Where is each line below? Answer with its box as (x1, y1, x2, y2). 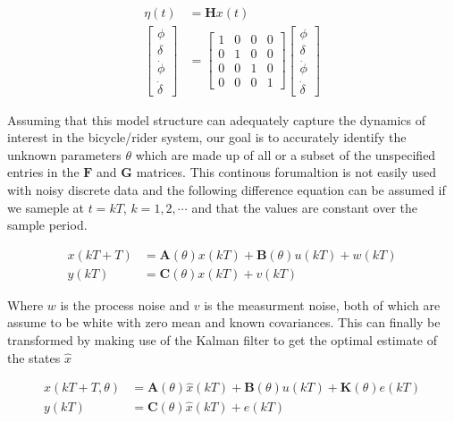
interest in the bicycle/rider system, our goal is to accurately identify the (7, 128, 407, 147)
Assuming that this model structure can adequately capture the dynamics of (7, 110, 425, 129)
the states (7, 348, 61, 367)
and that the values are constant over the (191, 198, 417, 216)
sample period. (7, 215, 88, 234)
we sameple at (7, 198, 84, 216)
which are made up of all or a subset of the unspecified (135, 145, 436, 164)
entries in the (7, 163, 80, 181)
